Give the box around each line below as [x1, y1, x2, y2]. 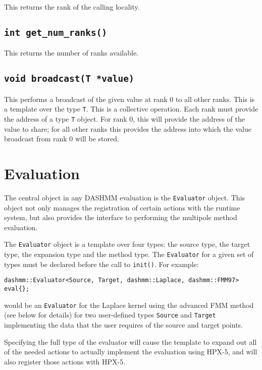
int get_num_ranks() [4, 27, 108, 38]
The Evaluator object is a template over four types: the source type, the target [4, 239, 250, 249]
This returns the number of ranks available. [4, 47, 139, 58]
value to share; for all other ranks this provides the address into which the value [4, 123, 251, 134]
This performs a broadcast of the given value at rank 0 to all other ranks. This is [4, 93, 255, 104]
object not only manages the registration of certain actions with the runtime [4, 202, 240, 213]
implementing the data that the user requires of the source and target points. [4, 320, 243, 330]
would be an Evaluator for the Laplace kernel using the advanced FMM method [4, 299, 254, 310]
